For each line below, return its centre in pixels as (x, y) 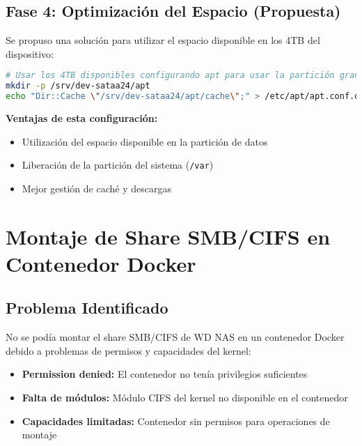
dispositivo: (30, 53)
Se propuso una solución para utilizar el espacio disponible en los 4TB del (163, 40)
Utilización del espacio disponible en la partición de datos (145, 141)
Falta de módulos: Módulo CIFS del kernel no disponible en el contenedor (185, 397)
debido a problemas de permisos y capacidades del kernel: (128, 350)
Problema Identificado (87, 308)
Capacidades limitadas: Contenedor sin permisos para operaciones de (176, 421)
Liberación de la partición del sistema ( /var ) (118, 165)
